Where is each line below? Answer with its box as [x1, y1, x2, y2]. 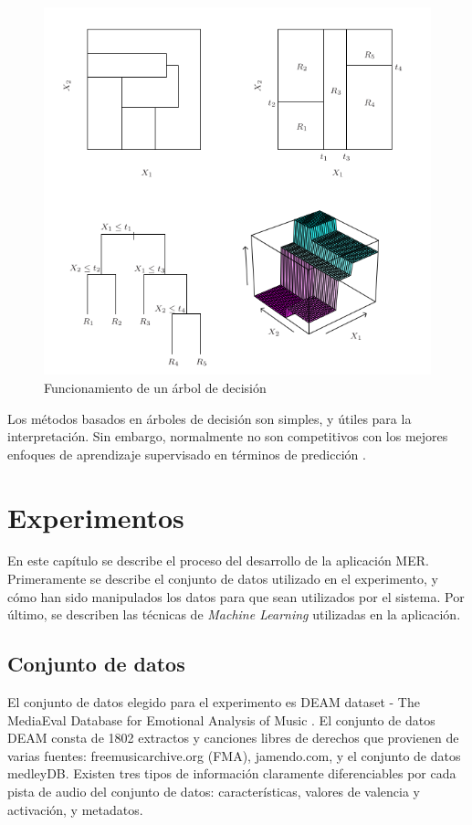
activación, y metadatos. [7, 799, 143, 819]
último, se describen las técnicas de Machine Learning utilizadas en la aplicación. [7, 605, 461, 624]
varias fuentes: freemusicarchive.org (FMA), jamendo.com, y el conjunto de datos [7, 746, 461, 765]
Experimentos [7, 498, 184, 535]
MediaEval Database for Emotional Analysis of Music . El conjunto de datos [7, 710, 435, 729]
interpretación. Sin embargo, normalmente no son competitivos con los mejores [7, 427, 448, 446]
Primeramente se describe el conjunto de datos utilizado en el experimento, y [7, 569, 438, 588]
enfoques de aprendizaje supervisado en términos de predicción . [7, 444, 366, 463]
